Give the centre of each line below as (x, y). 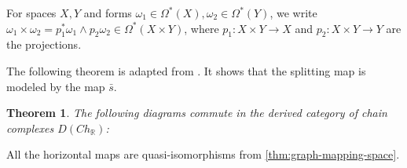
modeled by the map (56, 86)
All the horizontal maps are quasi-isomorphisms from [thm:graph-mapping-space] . (203, 154)
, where (202, 28)
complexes (30, 128)
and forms (108, 13)
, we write (293, 13)
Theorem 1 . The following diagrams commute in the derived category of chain (197, 113)
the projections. (44, 44)
